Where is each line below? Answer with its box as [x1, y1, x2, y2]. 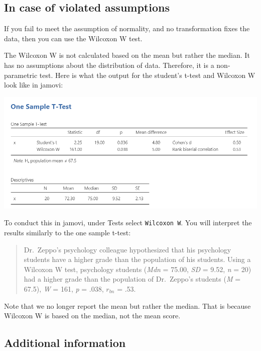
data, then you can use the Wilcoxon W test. [4, 33, 143, 43]
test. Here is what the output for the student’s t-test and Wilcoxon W [39, 69, 255, 80]
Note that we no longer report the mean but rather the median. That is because [4, 300, 251, 311]
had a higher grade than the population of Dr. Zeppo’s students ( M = [24, 274, 241, 284]
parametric [4, 69, 38, 80]
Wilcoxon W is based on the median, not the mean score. [4, 310, 181, 321]
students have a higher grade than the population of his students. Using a [24, 254, 251, 265]
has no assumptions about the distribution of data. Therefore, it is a [4, 59, 214, 70]
